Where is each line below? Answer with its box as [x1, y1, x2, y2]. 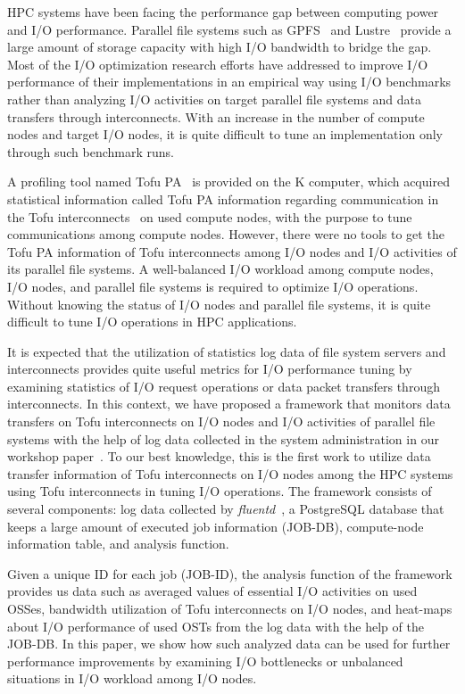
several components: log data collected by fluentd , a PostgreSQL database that [7, 500, 444, 518]
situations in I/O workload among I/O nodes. [7, 669, 257, 688]
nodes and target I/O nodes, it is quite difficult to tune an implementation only [7, 125, 443, 144]
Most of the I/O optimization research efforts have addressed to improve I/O [7, 54, 428, 73]
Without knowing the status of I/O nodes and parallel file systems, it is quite [7, 294, 431, 313]
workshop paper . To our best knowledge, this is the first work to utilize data [7, 447, 431, 466]
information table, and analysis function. [7, 534, 229, 553]
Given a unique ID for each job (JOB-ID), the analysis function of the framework [7, 564, 453, 582]
